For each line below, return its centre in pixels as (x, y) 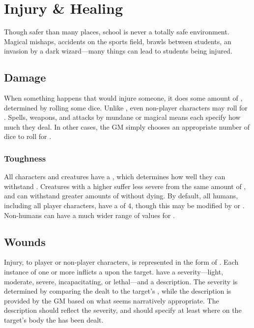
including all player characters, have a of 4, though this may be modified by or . (124, 205)
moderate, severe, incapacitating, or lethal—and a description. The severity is (121, 281)
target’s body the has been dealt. (54, 320)
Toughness (25, 158)
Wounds (25, 241)
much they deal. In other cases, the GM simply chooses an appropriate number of (127, 126)
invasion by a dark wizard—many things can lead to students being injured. (118, 51)
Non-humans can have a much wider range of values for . (89, 215)
